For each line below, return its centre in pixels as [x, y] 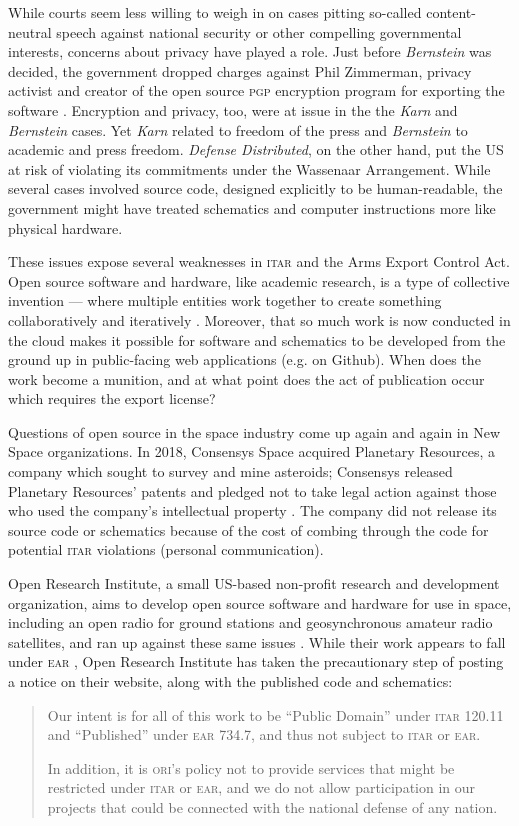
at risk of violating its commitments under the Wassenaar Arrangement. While [249, 168]
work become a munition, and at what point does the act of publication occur [246, 378]
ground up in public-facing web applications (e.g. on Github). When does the [244, 359]
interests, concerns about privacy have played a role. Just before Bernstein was [250, 51]
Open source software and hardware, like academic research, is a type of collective [259, 280]
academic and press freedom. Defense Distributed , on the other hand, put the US [256, 149]
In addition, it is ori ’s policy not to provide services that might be [251, 767]
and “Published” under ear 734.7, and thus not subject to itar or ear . [264, 734]
